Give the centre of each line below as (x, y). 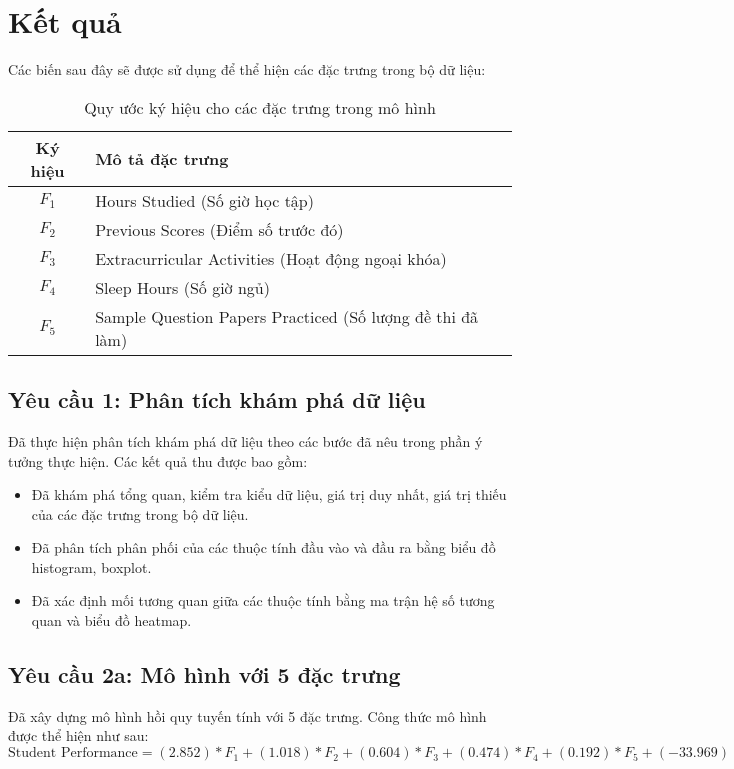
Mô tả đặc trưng (162, 159)
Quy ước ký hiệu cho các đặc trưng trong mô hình (260, 107)
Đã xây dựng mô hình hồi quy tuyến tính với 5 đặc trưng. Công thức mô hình (247, 715)
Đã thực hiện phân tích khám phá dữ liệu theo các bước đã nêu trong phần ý (245, 440)
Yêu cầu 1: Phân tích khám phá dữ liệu (217, 399)
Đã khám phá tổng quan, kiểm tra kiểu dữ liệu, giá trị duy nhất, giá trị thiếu (269, 494)
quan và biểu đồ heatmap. (111, 620)
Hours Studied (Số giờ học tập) (204, 200)
